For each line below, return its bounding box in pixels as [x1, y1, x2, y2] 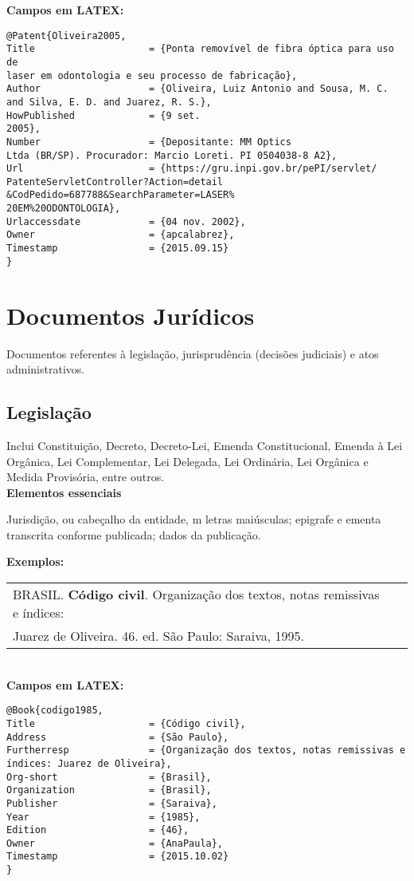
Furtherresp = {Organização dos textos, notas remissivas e [6, 745, 406, 757]
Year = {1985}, [6, 811, 201, 823]
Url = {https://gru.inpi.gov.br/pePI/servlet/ [6, 163, 377, 175]
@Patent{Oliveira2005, [6, 30, 127, 41]
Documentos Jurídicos [6, 298, 255, 331]
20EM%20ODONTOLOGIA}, [6, 203, 121, 215]
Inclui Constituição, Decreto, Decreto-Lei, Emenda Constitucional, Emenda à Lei [6, 437, 403, 453]
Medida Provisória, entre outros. [6, 468, 165, 485]
